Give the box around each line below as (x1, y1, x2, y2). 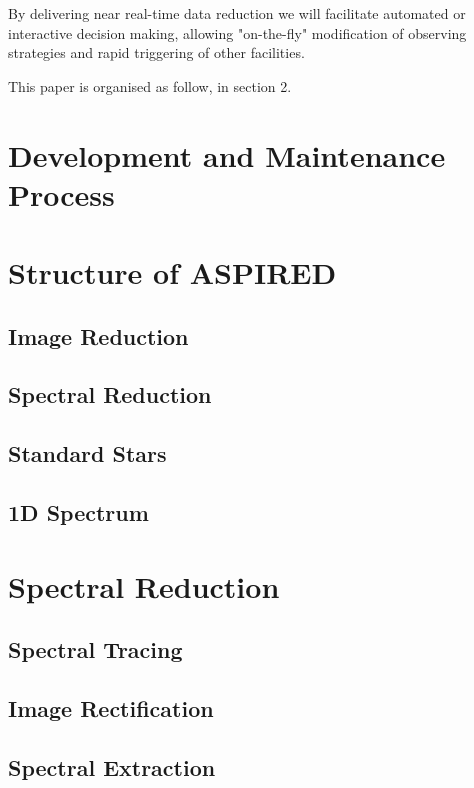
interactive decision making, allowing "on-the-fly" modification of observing (8, 22, 467, 43)
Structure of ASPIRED (8, 252, 337, 293)
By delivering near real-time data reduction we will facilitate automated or (8, 3, 466, 23)
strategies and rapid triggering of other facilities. (8, 42, 305, 63)
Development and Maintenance (8, 134, 446, 175)
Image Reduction (8, 320, 189, 351)
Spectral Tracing (8, 634, 183, 665)
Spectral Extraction (8, 751, 216, 782)
